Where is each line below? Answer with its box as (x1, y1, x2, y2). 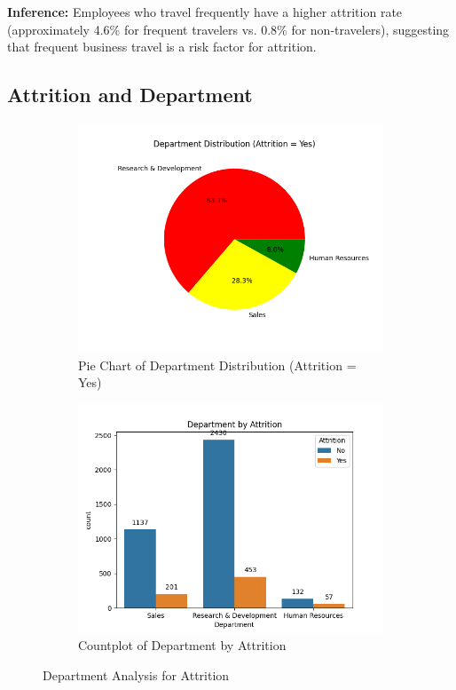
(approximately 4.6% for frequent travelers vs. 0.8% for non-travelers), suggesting (7, 20, 450, 38)
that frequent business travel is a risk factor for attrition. (7, 37, 317, 56)
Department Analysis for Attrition (43, 665, 230, 684)
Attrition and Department (7, 81, 253, 108)
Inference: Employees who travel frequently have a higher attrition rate (7, 3, 403, 20)
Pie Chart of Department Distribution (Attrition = (78, 355, 357, 374)
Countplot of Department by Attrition (78, 636, 287, 654)
